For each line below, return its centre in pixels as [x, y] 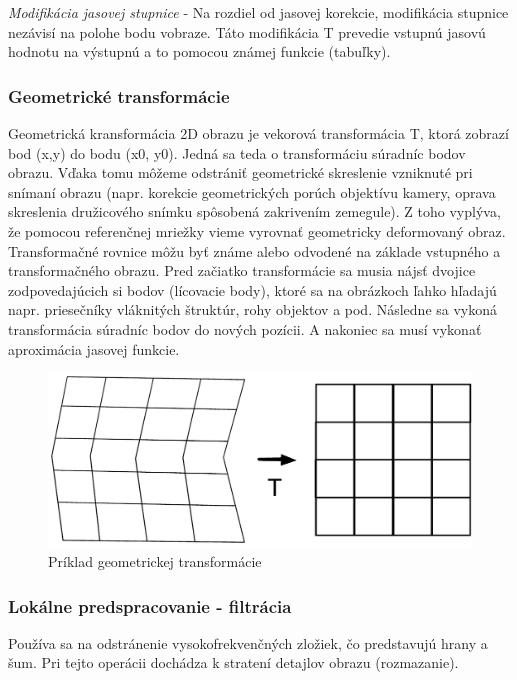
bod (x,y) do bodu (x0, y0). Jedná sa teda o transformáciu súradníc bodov [237, 152]
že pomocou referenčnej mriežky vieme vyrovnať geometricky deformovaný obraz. [257, 230]
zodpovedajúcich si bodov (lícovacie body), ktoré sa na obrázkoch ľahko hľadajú [252, 289]
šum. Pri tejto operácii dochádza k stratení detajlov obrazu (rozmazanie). [233, 662]
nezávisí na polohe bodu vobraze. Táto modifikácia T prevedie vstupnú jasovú [247, 31]
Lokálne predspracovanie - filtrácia [150, 605]
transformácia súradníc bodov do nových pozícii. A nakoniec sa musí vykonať [245, 328]
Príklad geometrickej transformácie [155, 561]
